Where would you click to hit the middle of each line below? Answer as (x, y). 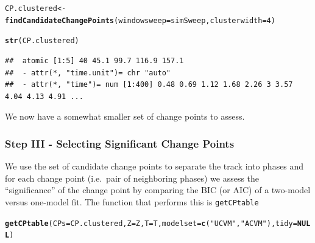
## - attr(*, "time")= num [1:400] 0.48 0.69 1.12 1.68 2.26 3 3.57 (149, 85)
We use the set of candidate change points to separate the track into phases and (154, 166)
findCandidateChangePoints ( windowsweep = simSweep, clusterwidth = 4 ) (140, 20)
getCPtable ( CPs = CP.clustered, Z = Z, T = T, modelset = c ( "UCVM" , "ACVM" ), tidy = (151, 223)
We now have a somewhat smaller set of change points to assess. (125, 116)
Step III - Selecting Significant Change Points (120, 143)
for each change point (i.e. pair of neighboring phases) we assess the (132, 178)
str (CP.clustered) (42, 41)
